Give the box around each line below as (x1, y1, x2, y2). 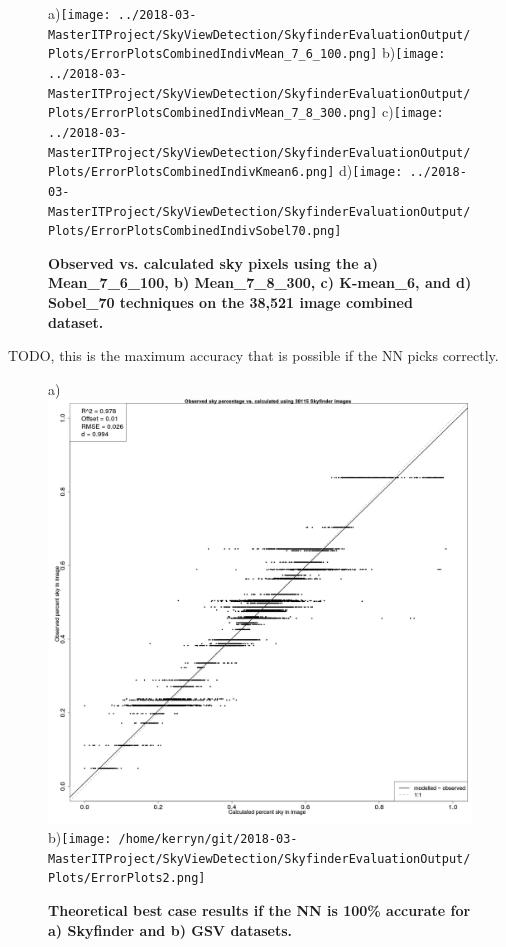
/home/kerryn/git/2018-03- (118, 832, 298, 847)
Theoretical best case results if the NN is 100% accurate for (48, 900, 471, 920)
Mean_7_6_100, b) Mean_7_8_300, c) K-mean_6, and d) (48, 272, 472, 293)
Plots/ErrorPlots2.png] (48, 871, 206, 886)
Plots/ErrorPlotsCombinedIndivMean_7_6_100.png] (48, 47, 378, 62)
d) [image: (339, 160, 403, 181)
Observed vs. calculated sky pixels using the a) (48, 252, 378, 273)
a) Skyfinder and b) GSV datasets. (48, 919, 293, 940)
